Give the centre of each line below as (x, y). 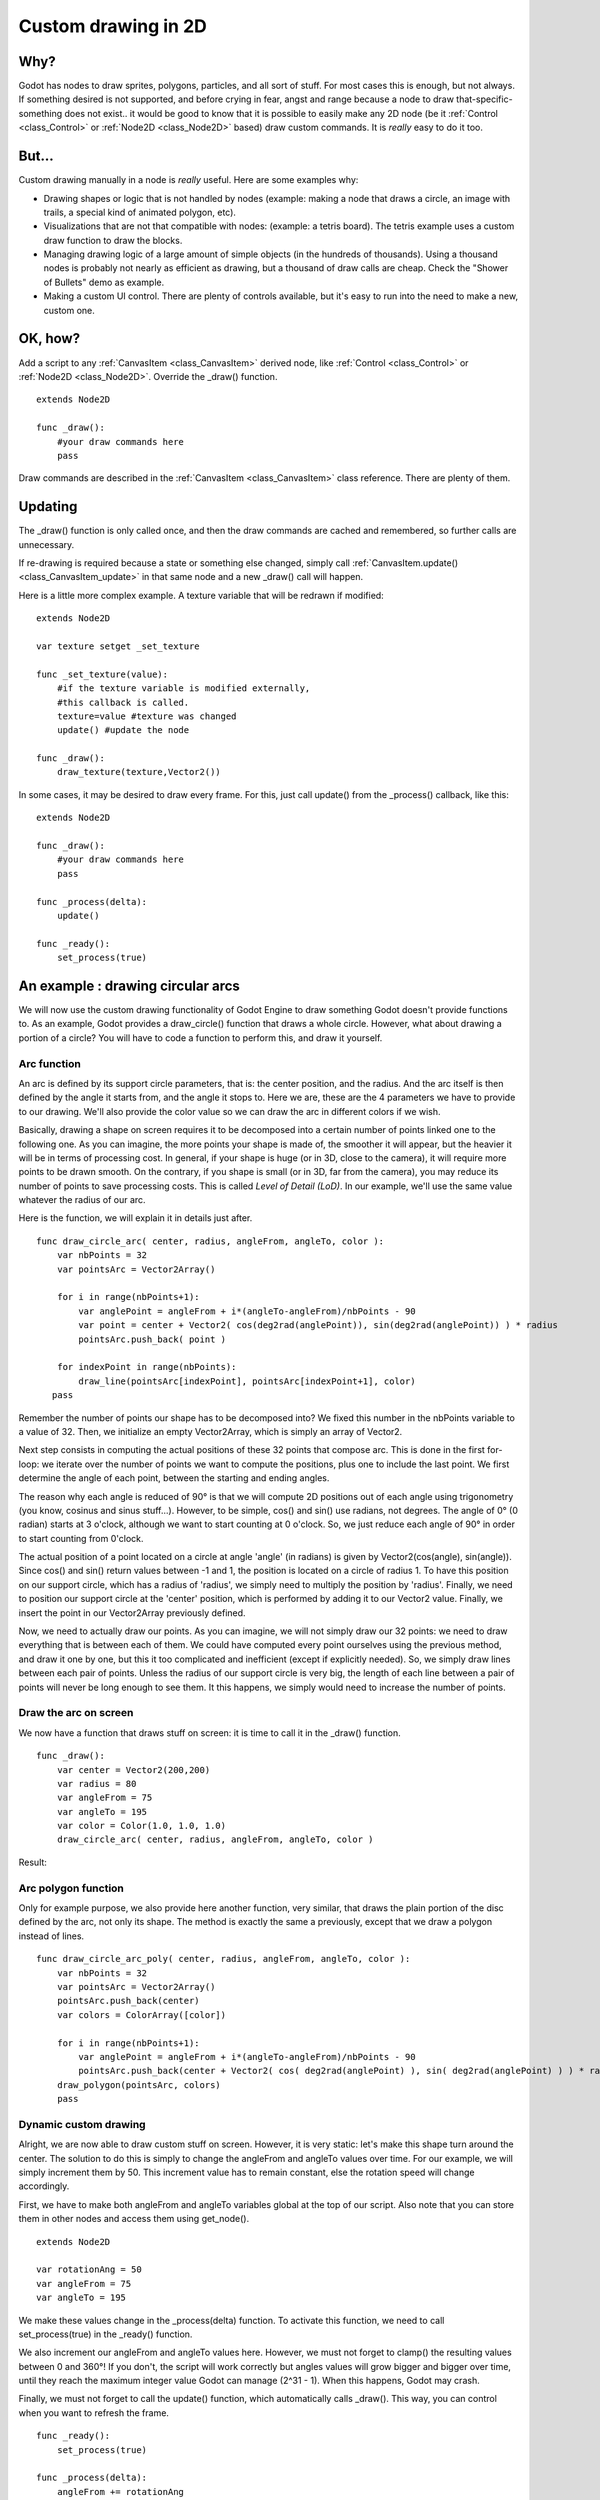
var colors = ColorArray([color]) (141, 2014)
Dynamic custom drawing (82, 2124)
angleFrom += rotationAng (120, 2491)
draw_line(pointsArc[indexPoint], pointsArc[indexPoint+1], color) (247, 1381)
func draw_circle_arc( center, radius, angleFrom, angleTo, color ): (210, 1241)
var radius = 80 (96, 1783)
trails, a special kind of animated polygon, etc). (140, 212)
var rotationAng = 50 (89, 2269)
